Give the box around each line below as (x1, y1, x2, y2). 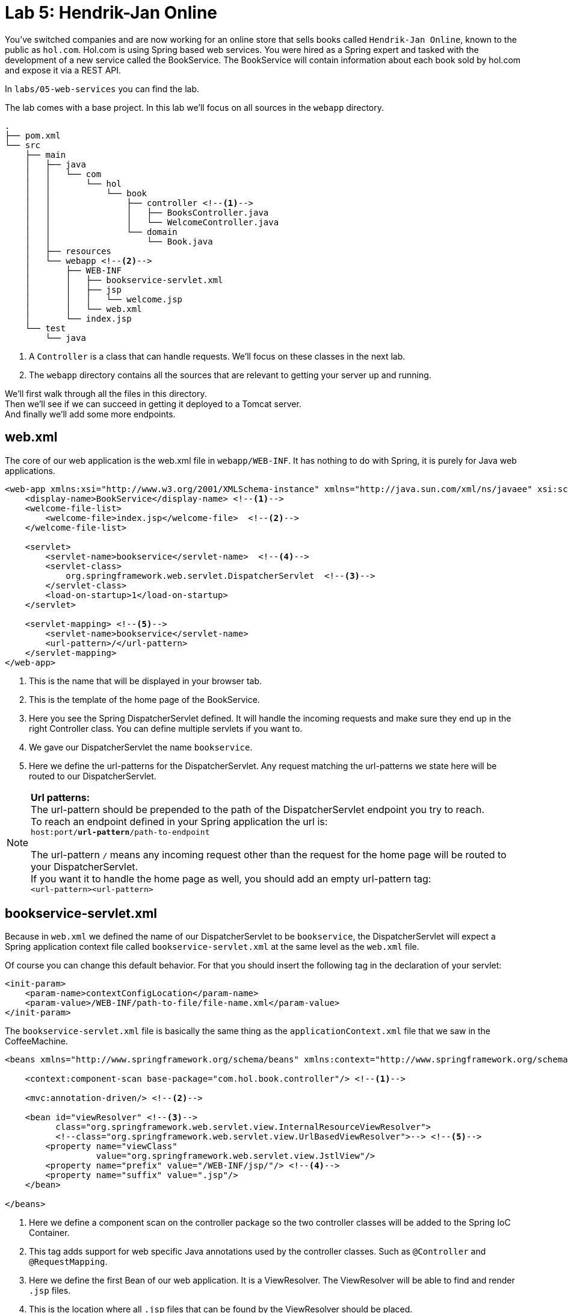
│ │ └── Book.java (25, 236, 213, 246)
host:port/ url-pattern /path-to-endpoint (31, 827, 210, 837)
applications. (5, 465, 55, 476)
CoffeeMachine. (5, 1036, 68, 1047)
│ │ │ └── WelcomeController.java (25, 217, 279, 227)
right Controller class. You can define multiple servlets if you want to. (29, 723, 303, 734)
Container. (29, 1227, 70, 1238)
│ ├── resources (25, 246, 112, 256)
